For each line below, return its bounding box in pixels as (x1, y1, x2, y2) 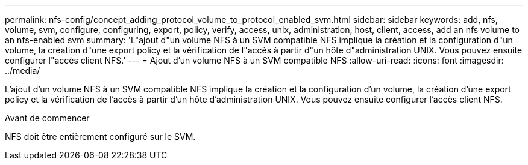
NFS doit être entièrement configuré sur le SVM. (5, 131, 196, 142)
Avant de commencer (5, 113, 90, 123)
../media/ (5, 65, 40, 76)
